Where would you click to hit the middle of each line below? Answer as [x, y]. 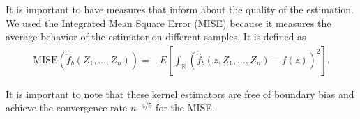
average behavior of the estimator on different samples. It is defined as [156, 37]
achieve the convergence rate [67, 108]
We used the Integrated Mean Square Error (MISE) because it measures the [168, 23]
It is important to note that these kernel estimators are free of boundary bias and [180, 94]
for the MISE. [185, 108]
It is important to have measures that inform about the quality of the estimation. [180, 9]
